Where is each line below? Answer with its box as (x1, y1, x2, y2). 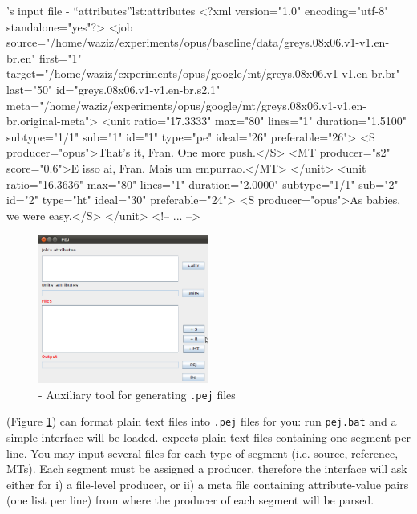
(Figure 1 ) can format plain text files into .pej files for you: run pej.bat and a (6, 413, 397, 430)
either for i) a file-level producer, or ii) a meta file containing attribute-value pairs (6, 475, 409, 492)
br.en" (6, 49, 36, 66)
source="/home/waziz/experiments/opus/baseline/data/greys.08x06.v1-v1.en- (6, 34, 390, 51)
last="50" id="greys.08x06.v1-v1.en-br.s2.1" (6, 80, 221, 97)
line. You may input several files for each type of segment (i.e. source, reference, (6, 444, 399, 461)
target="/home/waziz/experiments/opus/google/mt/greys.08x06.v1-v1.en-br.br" (6, 65, 400, 82)
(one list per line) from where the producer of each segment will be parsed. (6, 492, 374, 508)
